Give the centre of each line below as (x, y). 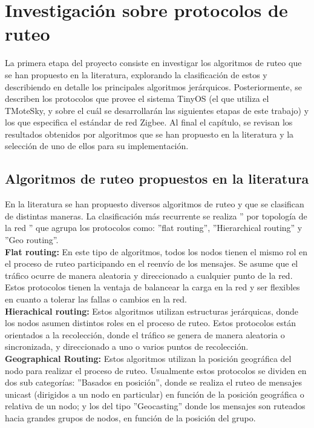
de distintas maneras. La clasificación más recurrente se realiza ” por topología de (156, 216)
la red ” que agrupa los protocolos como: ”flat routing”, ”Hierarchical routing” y (154, 228)
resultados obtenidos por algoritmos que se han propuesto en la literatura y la (149, 134)
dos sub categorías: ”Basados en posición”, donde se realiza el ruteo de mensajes (153, 382)
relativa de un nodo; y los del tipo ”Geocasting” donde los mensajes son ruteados (155, 406)
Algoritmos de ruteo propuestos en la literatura (157, 179)
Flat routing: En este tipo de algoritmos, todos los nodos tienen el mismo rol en (156, 251)
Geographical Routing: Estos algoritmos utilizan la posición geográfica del (148, 358)
